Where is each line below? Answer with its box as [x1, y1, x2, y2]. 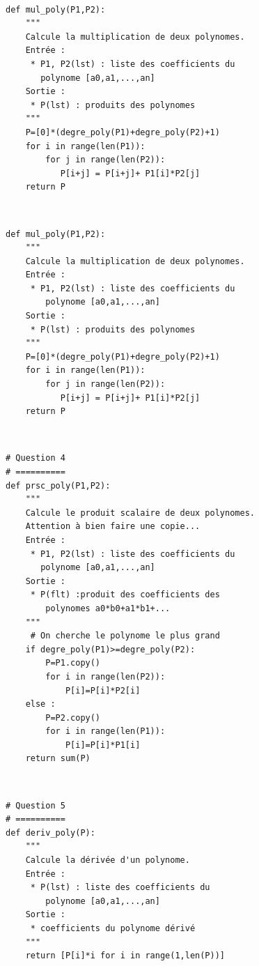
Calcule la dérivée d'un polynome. [25, 855, 190, 866]
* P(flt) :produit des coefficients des [30, 590, 220, 600]
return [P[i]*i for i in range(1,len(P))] [25, 951, 225, 961]
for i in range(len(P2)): [45, 671, 166, 682]
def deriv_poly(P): [6, 827, 95, 838]
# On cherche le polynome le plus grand [30, 631, 220, 641]
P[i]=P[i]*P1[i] [65, 739, 141, 750]
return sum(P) [25, 753, 91, 764]
